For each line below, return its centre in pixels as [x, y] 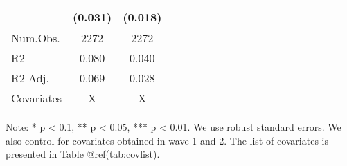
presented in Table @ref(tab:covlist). [83, 154]
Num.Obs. [36, 38]
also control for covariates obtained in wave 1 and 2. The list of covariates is [167, 140]
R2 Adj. [30, 78]
